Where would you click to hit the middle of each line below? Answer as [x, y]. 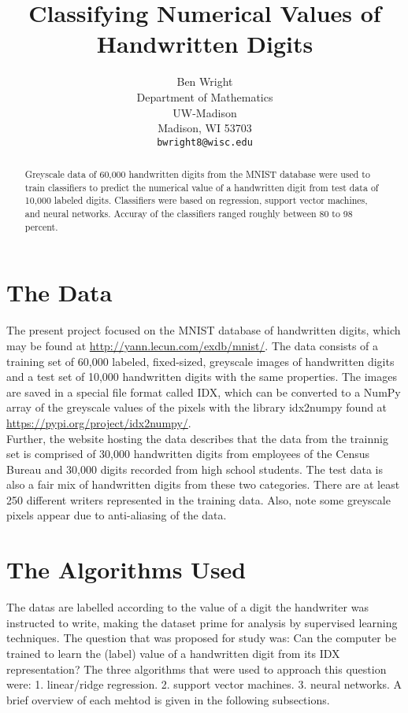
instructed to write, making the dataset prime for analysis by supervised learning [202, 622]
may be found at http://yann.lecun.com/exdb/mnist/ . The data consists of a [193, 345]
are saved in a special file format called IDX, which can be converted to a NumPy [204, 392]
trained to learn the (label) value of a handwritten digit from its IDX [173, 653]
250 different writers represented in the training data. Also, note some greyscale [198, 499]
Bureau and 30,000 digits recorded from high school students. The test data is [195, 469]
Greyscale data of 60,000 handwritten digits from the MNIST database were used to [197, 174]
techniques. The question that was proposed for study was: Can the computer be [201, 638]
